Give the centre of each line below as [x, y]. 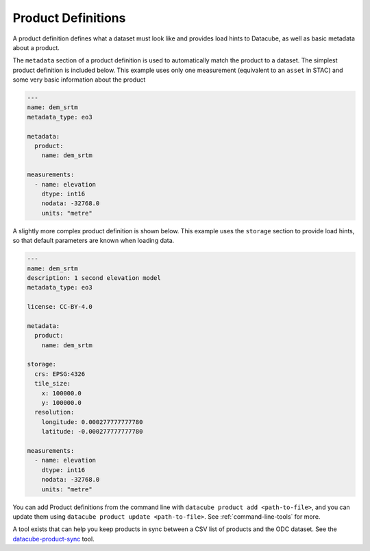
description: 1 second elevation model [94, 278]
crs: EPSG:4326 [60, 374]
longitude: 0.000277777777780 [92, 422]
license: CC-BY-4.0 [60, 307]
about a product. [36, 47]
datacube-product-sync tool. [54, 539]
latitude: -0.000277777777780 [92, 432]
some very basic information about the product [79, 80]
